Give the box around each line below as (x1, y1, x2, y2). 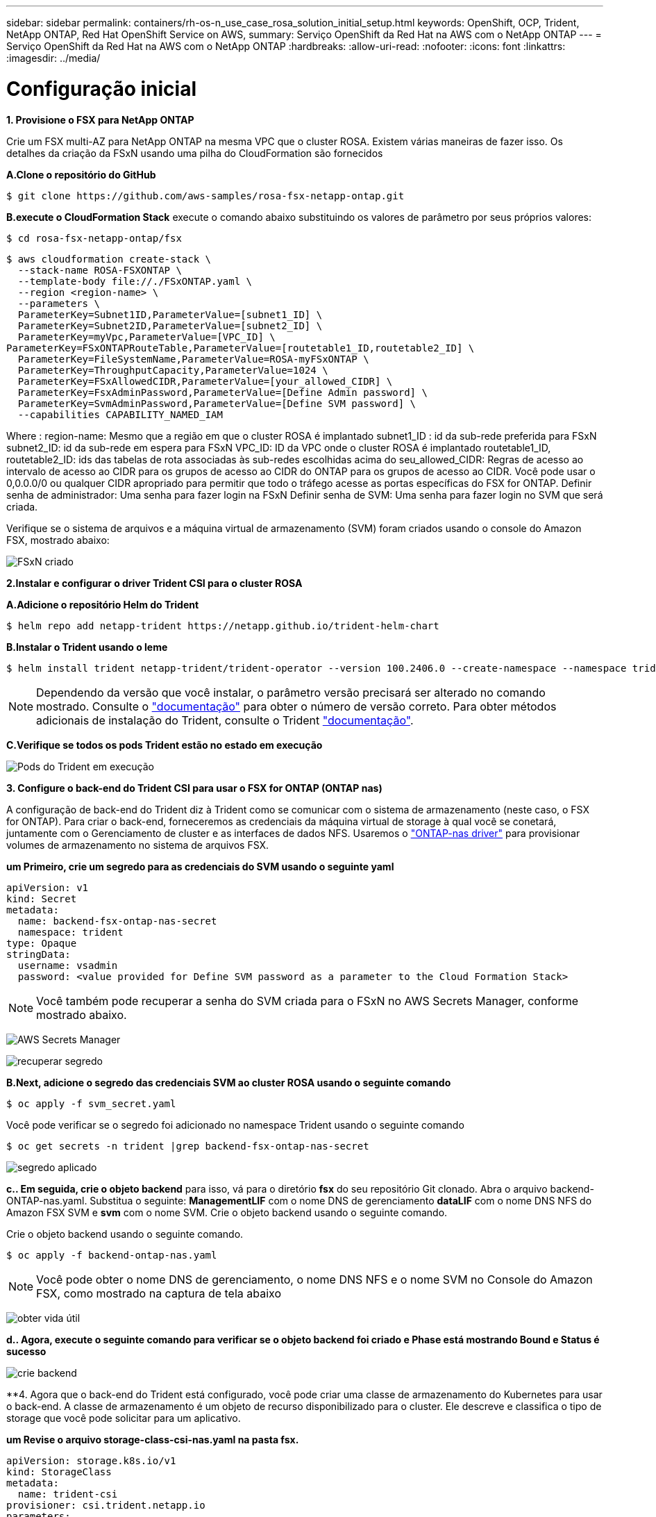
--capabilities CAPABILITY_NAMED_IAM (17, 408, 223, 420)
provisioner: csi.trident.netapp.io (6, 1499, 205, 1511)
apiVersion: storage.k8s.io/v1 (6, 1454, 176, 1466)
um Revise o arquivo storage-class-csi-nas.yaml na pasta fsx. (6, 1433, 299, 1445)
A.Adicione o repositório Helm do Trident (6, 598, 199, 611)
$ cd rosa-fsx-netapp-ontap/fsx (6, 232, 182, 244)
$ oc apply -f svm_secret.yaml (6, 1097, 176, 1109)
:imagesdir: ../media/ (6, 52, 101, 64)
